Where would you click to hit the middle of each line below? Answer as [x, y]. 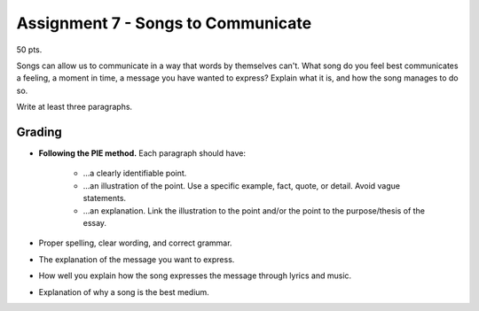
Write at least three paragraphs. [75, 107]
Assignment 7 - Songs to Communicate [164, 23]
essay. [94, 222]
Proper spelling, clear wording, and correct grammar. [135, 243]
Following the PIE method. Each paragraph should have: [142, 153]
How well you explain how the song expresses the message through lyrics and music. [195, 276]
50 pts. [29, 50]
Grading [39, 132]
